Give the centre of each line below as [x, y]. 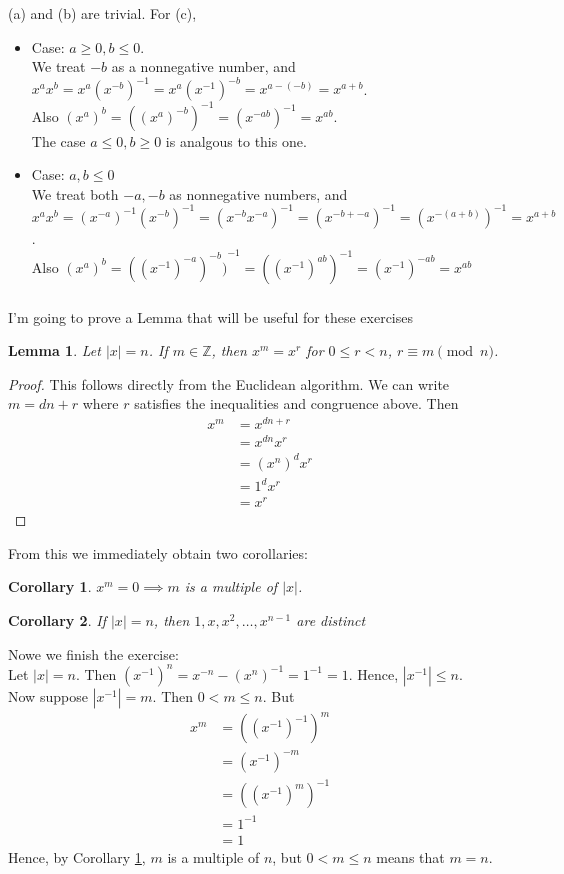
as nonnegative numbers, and [258, 193]
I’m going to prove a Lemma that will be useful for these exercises [211, 316]
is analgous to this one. [236, 140]
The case [58, 140]
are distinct [331, 620]
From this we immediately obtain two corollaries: [158, 552]
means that [410, 856]
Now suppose [48, 695]
